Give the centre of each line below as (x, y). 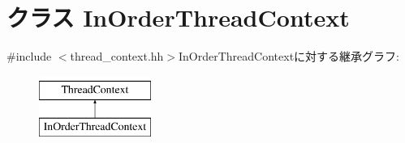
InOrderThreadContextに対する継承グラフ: (289, 56)
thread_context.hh (117, 56)
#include (29, 56)
